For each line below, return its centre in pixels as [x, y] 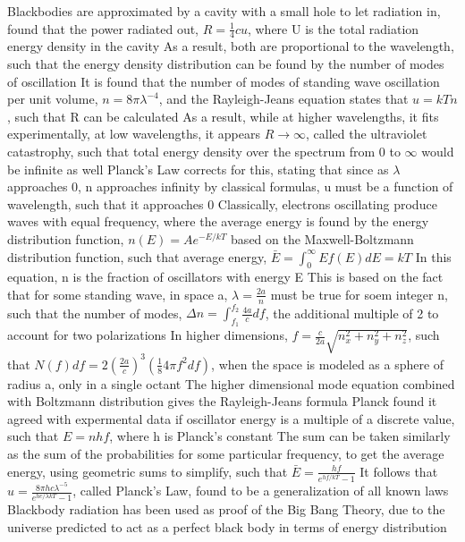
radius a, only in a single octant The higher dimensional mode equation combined [231, 383]
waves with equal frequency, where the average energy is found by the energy [218, 221]
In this [433, 256]
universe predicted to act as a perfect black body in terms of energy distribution [227, 527]
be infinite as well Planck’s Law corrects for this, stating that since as [198, 169]
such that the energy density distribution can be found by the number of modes [226, 64]
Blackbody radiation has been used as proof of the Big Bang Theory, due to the [226, 509]
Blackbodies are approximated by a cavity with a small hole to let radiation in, [224, 11]
